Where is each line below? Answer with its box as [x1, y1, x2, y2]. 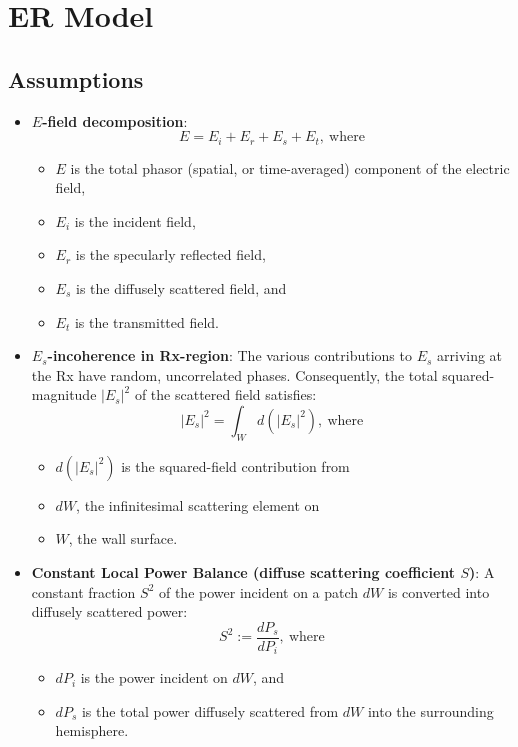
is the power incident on [80, 667, 228, 688]
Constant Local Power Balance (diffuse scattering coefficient [31, 561, 456, 582]
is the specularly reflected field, [75, 244, 266, 265]
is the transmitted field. [74, 311, 220, 332]
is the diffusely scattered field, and [75, 278, 287, 298]
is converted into [387, 581, 490, 602]
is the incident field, [74, 210, 196, 231]
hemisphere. [55, 720, 129, 741]
